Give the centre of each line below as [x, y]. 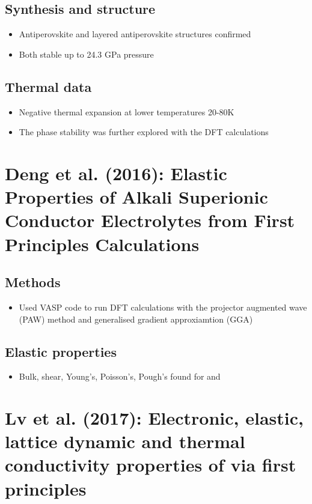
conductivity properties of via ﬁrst [151, 465]
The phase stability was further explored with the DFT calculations [144, 132]
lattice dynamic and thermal [125, 441]
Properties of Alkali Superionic [136, 197]
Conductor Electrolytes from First [150, 220]
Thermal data [48, 86]
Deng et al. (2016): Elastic [116, 173]
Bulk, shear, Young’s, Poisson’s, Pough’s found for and [120, 376]
